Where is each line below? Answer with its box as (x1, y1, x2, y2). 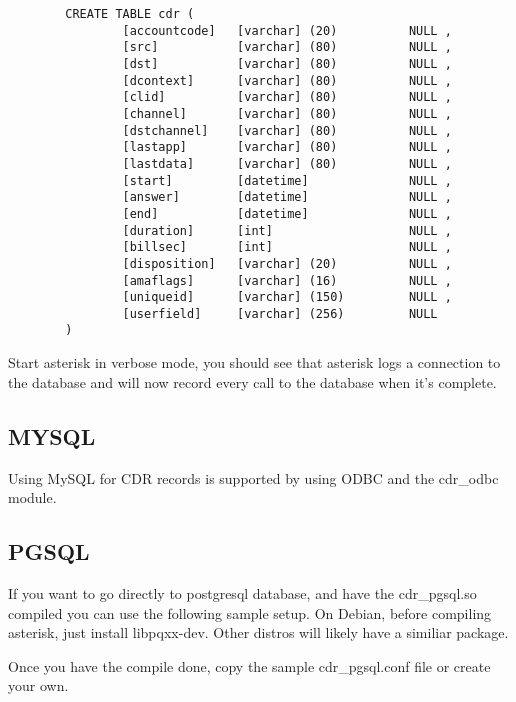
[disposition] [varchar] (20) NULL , (122, 256, 452, 271)
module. (8, 487, 57, 508)
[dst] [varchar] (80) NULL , (122, 56, 452, 71)
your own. (8, 675, 69, 696)
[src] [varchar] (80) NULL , (122, 40, 452, 55)
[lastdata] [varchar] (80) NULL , (122, 156, 452, 171)
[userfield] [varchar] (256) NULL (122, 306, 438, 321)
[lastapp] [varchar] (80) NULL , (122, 140, 452, 155)
